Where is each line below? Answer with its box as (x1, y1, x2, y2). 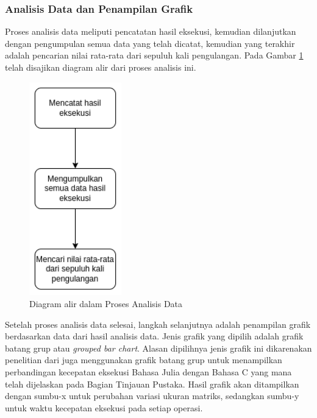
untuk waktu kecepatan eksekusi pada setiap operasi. (5, 401, 203, 414)
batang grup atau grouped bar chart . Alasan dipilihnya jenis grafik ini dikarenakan (5, 341, 312, 354)
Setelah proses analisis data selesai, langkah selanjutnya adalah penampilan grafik (5, 317, 311, 330)
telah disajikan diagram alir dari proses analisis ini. (5, 61, 196, 73)
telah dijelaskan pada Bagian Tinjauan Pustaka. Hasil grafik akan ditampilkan (5, 377, 299, 390)
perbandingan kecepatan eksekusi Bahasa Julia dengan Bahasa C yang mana (5, 365, 292, 378)
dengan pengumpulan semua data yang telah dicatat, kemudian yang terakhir (5, 37, 295, 49)
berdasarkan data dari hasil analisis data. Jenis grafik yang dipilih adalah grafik (5, 330, 304, 342)
